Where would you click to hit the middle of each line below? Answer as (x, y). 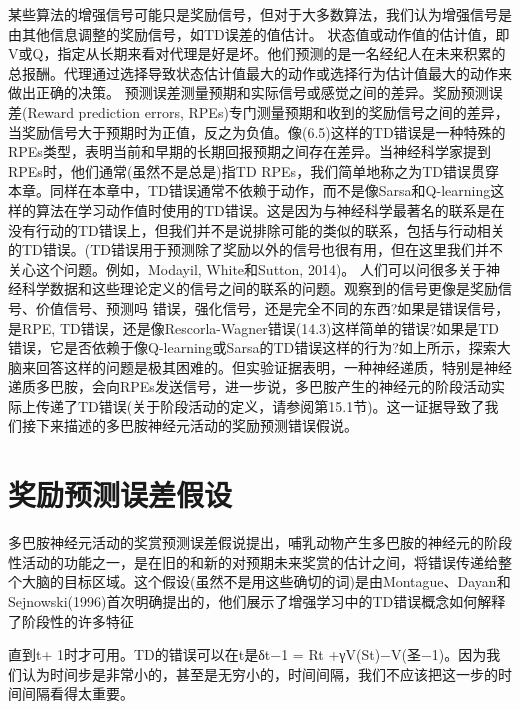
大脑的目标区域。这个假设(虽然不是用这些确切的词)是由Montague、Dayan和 (266, 581)
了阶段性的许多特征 (71, 620)
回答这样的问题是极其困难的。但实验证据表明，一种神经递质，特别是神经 (273, 366)
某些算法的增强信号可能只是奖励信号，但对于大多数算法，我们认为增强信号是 (260, 14)
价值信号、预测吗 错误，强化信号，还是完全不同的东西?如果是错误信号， (272, 307)
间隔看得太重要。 (77, 693)
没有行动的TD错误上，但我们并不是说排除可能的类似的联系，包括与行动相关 (256, 229)
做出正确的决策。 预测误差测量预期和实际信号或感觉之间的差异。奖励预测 (248, 92)
